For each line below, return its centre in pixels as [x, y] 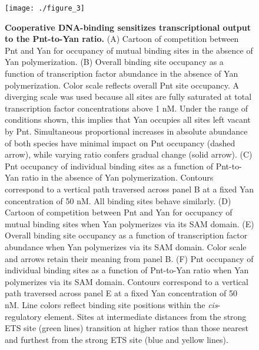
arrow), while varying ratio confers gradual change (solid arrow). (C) [129, 154]
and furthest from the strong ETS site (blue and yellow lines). [117, 339]
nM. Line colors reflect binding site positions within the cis [111, 304]
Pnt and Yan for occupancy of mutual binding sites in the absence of [129, 50]
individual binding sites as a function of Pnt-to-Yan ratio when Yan [127, 270]
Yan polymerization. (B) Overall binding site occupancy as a [114, 62]
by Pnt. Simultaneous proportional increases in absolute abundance [126, 131]
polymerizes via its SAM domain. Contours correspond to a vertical [127, 281]
